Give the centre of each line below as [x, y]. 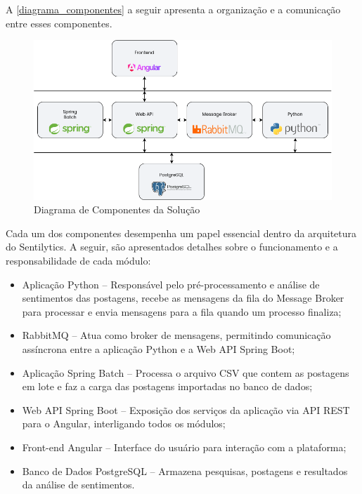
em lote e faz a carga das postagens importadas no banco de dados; [167, 386]
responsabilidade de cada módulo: [78, 261]
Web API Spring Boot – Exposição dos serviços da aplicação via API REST [186, 409]
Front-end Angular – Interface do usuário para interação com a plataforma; [184, 447]
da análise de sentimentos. [78, 485]
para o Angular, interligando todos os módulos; [124, 423]
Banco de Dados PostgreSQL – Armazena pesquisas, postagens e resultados [185, 470]
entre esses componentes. [59, 23]
